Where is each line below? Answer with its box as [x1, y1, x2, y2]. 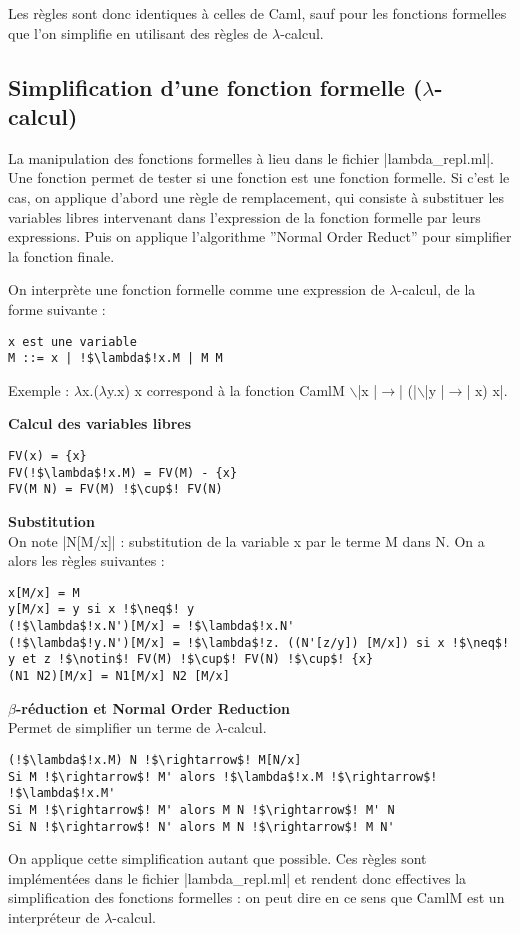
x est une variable [8, 334, 137, 349]
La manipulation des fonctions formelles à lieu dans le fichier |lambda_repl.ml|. [8, 147, 494, 168]
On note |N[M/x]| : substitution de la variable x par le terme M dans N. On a [8, 530, 485, 551]
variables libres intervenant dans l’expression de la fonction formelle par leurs [8, 206, 481, 227]
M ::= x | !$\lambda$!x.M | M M [8, 351, 223, 366]
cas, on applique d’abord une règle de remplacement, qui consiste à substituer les [8, 186, 505, 207]
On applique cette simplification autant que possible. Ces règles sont [8, 848, 427, 869]
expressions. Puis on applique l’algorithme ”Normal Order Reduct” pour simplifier [8, 226, 512, 247]
